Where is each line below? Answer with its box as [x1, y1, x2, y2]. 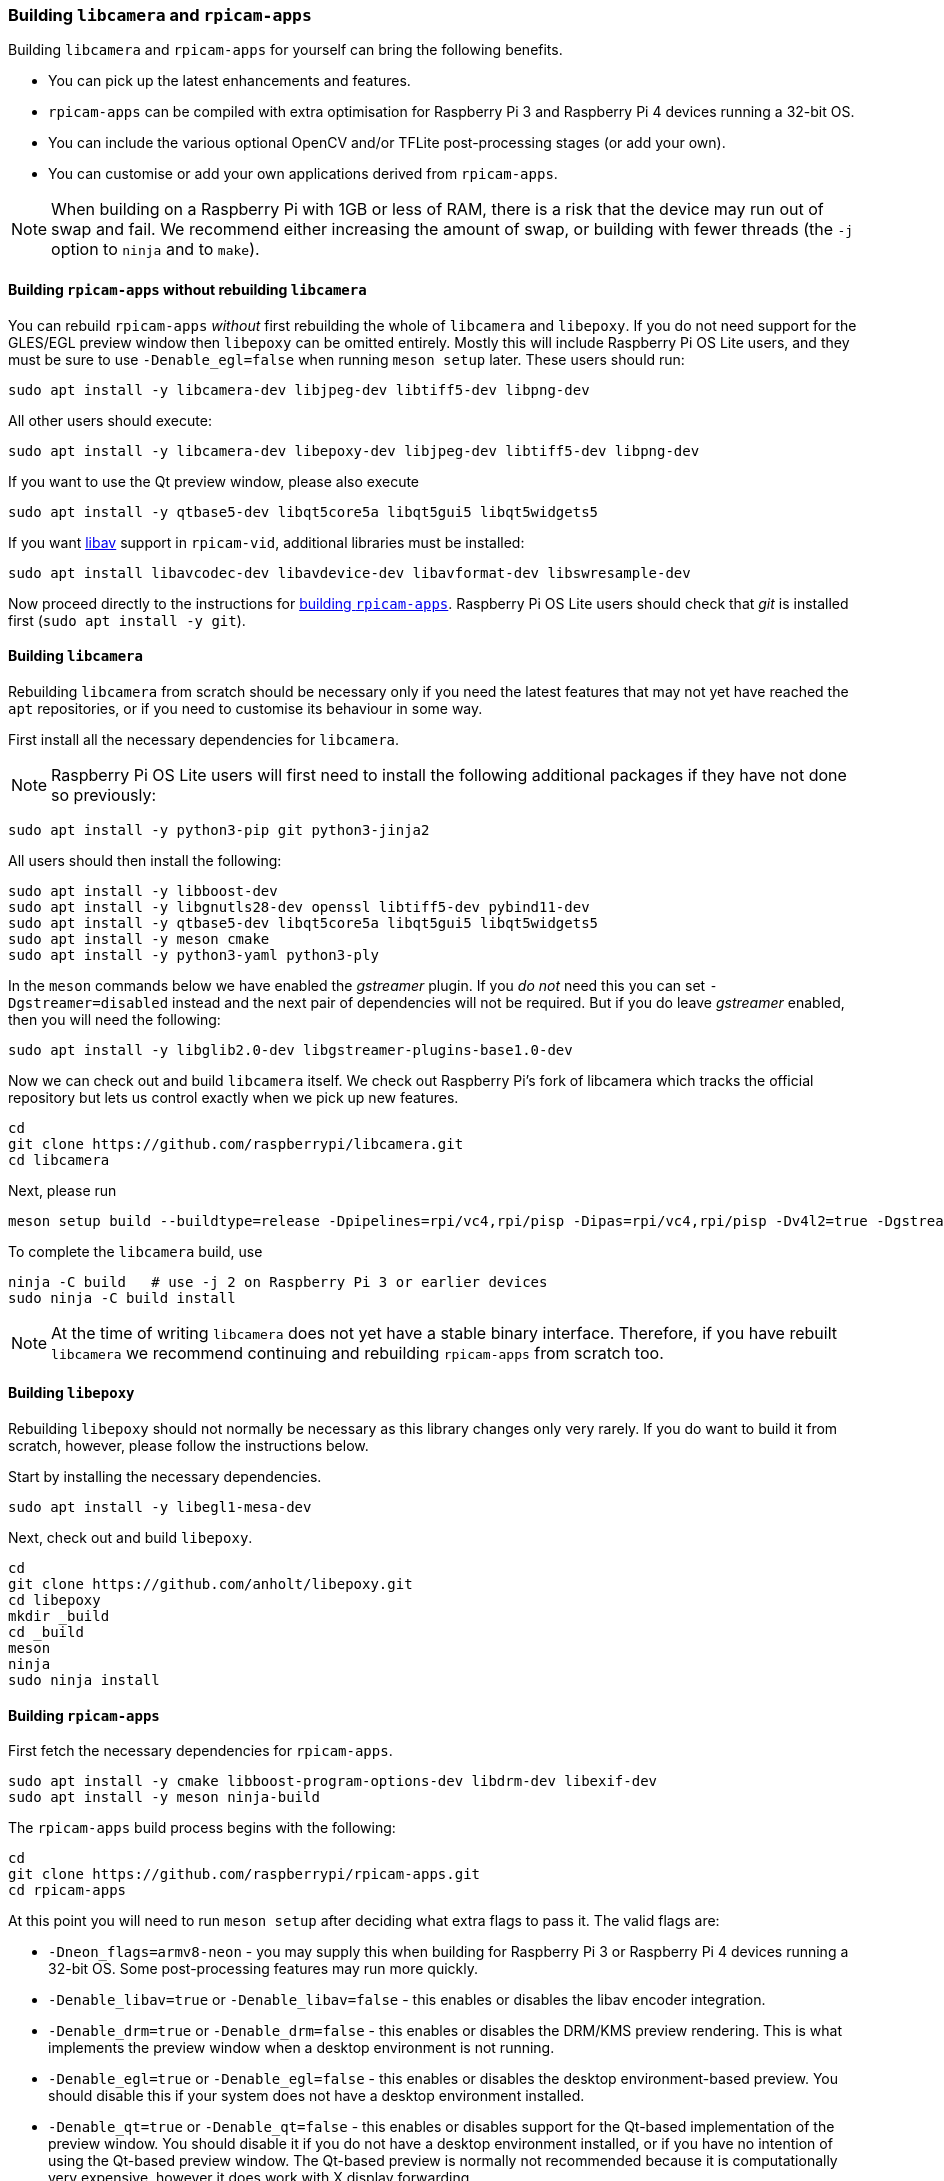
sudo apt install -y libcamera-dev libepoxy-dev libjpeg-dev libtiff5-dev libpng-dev [8, 442, 700, 459]
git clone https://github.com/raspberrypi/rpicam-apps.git [8, 1866, 481, 1883]
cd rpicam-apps [8, 1882, 127, 1899]
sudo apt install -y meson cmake [8, 930, 270, 947]
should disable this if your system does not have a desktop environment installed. [48, 2087, 585, 2105]
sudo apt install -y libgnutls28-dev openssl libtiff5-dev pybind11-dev [8, 898, 590, 915]
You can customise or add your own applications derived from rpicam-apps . [48, 165, 558, 183]
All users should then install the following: [8, 851, 282, 869]
